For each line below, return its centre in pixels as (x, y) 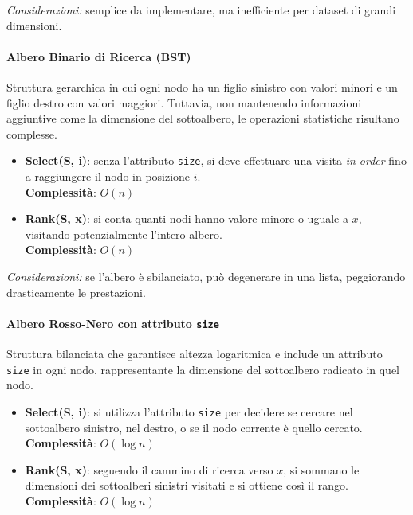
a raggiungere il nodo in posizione (108, 176)
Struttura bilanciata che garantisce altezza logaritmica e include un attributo (195, 354)
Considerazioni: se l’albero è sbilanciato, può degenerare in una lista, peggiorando (206, 276)
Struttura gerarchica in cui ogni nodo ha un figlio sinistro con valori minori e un (202, 86)
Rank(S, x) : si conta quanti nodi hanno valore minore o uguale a (187, 218)
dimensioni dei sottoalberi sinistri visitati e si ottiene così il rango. (187, 485)
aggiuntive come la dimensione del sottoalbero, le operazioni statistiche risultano (203, 118)
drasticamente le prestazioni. (76, 292)
